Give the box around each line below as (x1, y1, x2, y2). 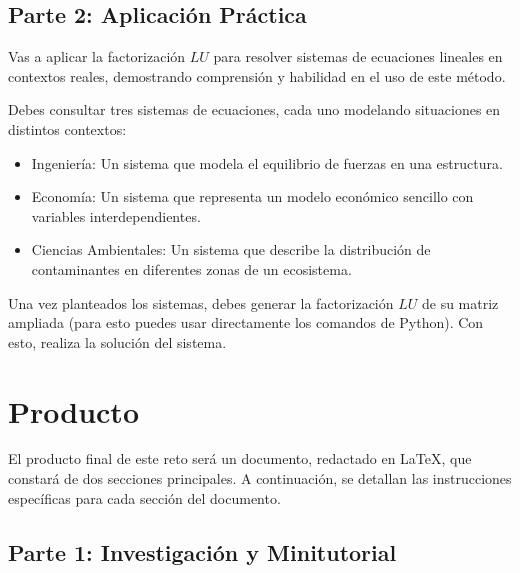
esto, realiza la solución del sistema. (8, 331, 227, 352)
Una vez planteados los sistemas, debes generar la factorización (8, 292, 394, 313)
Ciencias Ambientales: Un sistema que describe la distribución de (31, 239, 431, 260)
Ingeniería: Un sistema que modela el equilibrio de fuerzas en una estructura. (31, 152, 503, 173)
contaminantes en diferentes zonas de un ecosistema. (31, 258, 352, 279)
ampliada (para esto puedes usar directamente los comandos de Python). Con (8, 312, 484, 333)
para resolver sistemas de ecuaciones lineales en (213, 46, 503, 67)
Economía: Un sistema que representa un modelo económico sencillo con (31, 186, 474, 207)
